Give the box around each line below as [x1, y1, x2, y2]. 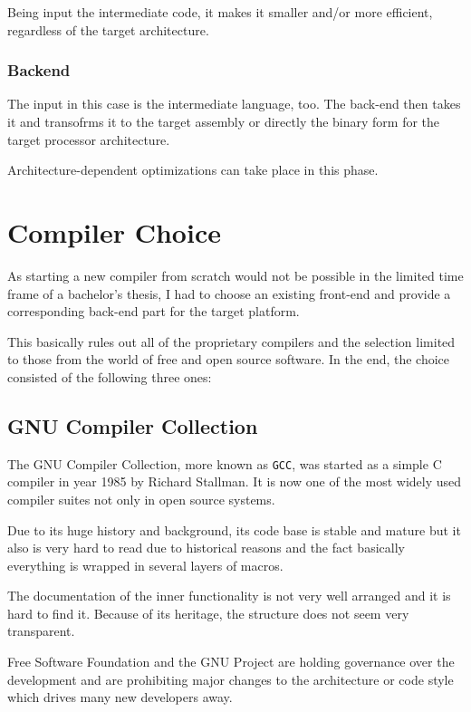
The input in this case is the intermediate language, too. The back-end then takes [7, 94, 461, 113]
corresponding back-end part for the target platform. [7, 302, 300, 321]
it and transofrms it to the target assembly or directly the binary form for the [7, 112, 440, 130]
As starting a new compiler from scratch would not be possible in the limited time [7, 265, 464, 284]
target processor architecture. [7, 130, 170, 149]
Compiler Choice [7, 213, 221, 250]
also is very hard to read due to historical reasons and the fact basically [7, 538, 405, 557]
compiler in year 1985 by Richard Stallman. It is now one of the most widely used [7, 472, 462, 491]
